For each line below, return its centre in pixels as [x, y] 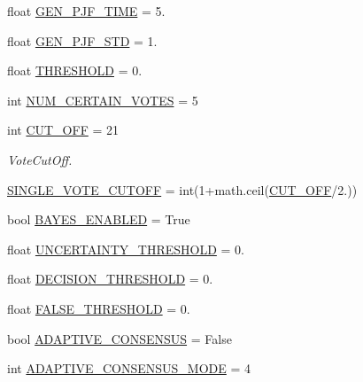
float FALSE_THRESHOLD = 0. [99, 308]
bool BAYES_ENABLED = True [99, 219]
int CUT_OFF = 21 [63, 130]
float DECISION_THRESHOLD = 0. [110, 279]
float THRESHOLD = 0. [75, 70]
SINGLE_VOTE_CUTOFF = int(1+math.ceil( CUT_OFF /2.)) [182, 189]
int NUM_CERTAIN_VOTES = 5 [103, 100]
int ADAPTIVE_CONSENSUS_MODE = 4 [129, 368]
